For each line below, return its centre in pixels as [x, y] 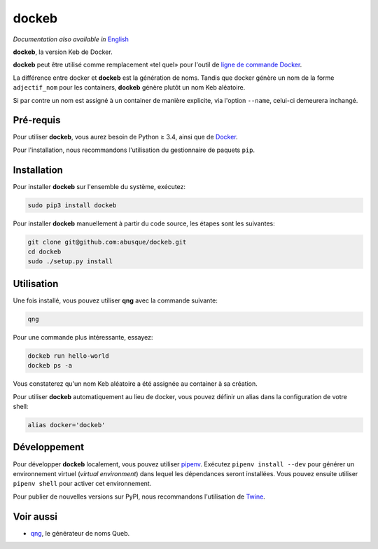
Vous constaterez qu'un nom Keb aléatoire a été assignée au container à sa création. [135, 384]
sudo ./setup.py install [70, 262]
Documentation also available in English [71, 39]
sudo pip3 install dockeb [72, 205]
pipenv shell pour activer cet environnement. [82, 484]
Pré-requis [37, 120]
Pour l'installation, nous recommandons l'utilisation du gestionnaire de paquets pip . [134, 150]
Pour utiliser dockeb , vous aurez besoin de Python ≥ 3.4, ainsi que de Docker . [125, 137]
